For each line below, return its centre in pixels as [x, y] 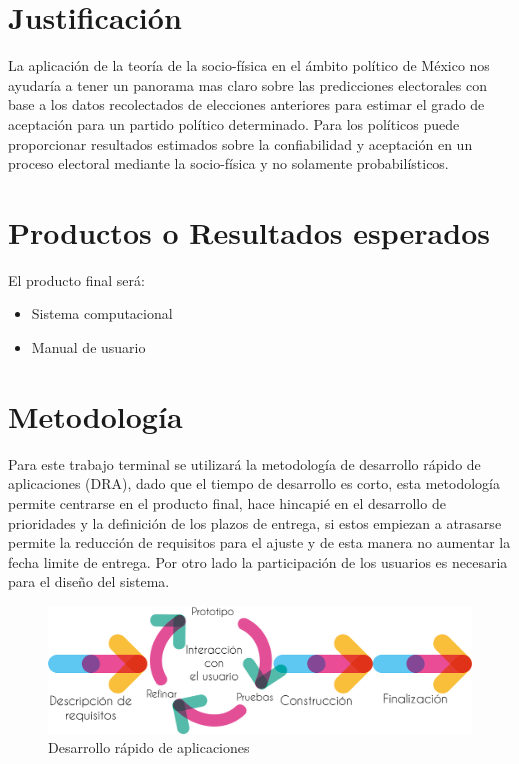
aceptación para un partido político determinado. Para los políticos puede [234, 123]
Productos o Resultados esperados [249, 231]
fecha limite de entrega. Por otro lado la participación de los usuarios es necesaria [258, 561]
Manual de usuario [88, 347]
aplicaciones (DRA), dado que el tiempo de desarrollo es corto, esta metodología [254, 483]
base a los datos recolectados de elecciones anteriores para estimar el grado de [246, 104]
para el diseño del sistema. [89, 581]
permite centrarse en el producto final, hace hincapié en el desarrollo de [227, 502]
